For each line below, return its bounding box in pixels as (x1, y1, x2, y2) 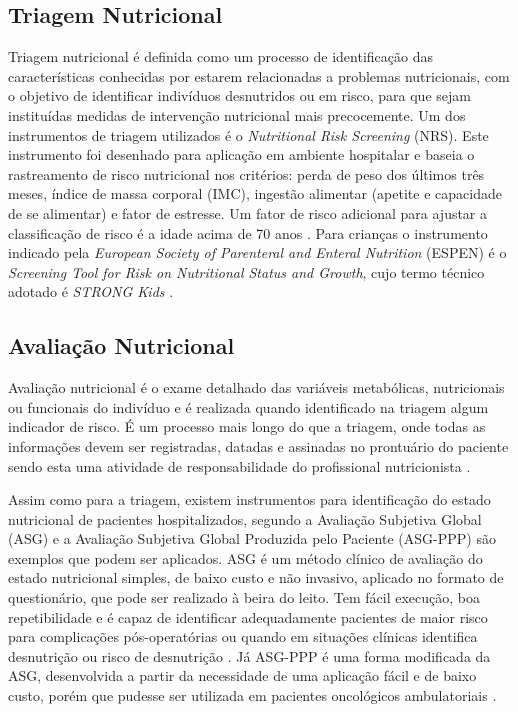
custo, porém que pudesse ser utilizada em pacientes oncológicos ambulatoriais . (8, 685, 497, 706)
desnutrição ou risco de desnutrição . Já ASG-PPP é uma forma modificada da (8, 645, 491, 666)
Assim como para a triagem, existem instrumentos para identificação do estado (8, 489, 491, 510)
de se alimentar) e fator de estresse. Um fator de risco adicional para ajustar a (8, 202, 488, 223)
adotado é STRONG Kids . (8, 281, 174, 302)
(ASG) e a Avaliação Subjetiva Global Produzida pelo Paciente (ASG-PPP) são (8, 528, 496, 549)
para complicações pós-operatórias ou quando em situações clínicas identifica (8, 626, 478, 647)
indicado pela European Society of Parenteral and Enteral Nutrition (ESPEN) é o (8, 242, 507, 263)
